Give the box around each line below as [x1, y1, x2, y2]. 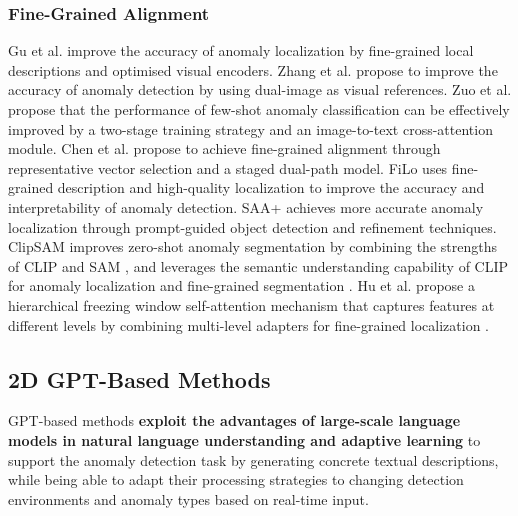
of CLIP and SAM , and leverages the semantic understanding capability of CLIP [8, 255, 509, 276]
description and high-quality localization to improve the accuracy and [57, 177, 485, 198]
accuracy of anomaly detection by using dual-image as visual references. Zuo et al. [8, 79, 512, 100]
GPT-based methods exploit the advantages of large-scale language [8, 410, 461, 431]
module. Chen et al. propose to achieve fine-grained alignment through [8, 138, 441, 159]
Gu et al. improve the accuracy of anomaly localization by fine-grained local [8, 40, 474, 61]
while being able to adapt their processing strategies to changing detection [8, 469, 464, 490]
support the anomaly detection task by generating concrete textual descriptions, [8, 449, 499, 470]
